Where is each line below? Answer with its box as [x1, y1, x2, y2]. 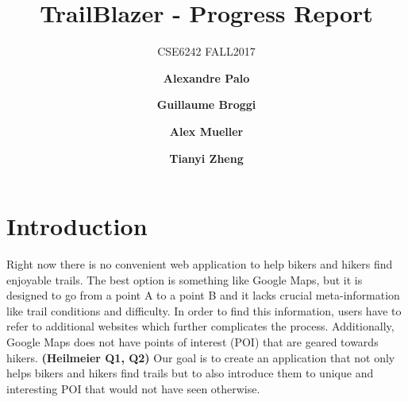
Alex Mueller [169, 122, 244, 139]
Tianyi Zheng [169, 149, 244, 166]
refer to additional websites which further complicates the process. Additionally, [6, 318, 395, 334]
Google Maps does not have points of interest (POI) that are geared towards [6, 334, 379, 350]
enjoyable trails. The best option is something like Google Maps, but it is [6, 271, 363, 288]
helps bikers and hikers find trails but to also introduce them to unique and [6, 365, 374, 381]
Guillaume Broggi [156, 96, 256, 113]
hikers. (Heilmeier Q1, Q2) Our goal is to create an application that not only [6, 349, 395, 365]
